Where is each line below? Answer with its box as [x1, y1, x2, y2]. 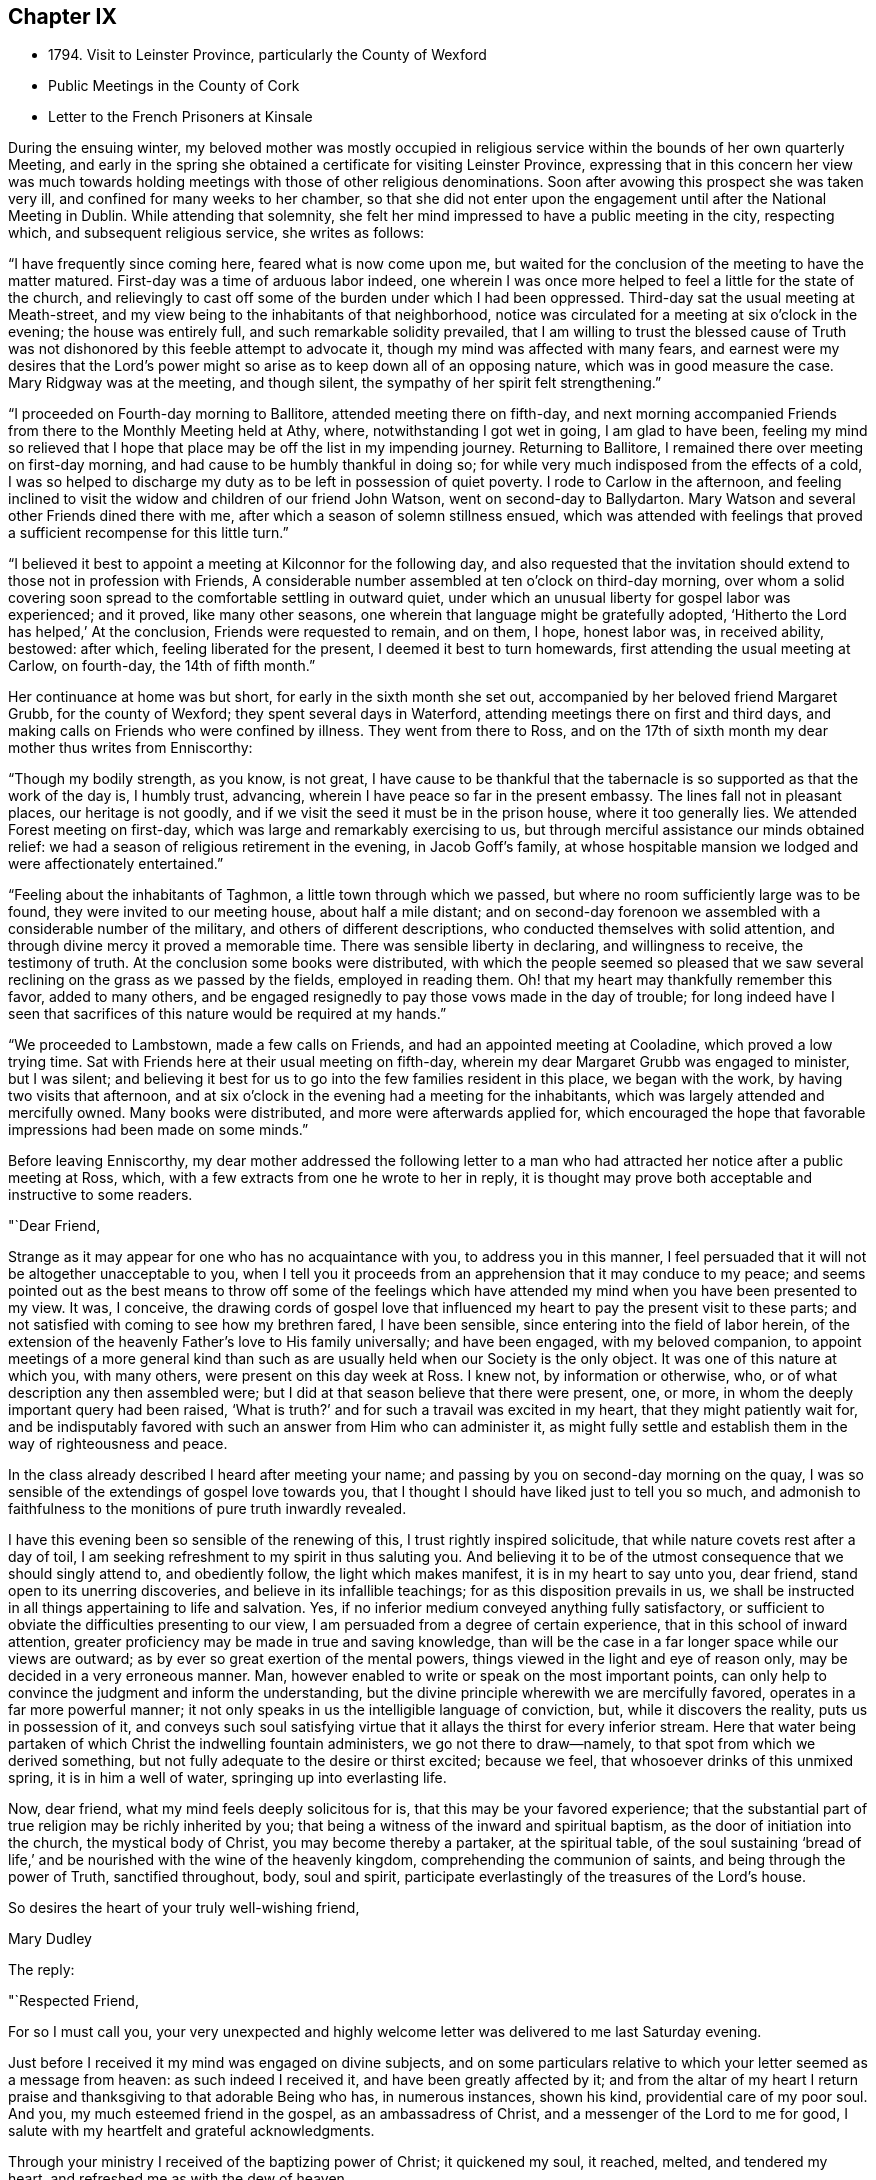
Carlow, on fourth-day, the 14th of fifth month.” [8, 657, 316, 675]
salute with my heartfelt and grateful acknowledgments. [8, 2122, 375, 2140]
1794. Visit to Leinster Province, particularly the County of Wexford [48, 46, 487, 64]
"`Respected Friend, [8, 1992, 139, 2010]
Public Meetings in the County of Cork [48, 77, 300, 95]
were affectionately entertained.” [8, 855, 224, 873]
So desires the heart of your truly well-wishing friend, [8, 1899, 360, 1917]
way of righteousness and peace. [8, 1435, 228, 1453]
